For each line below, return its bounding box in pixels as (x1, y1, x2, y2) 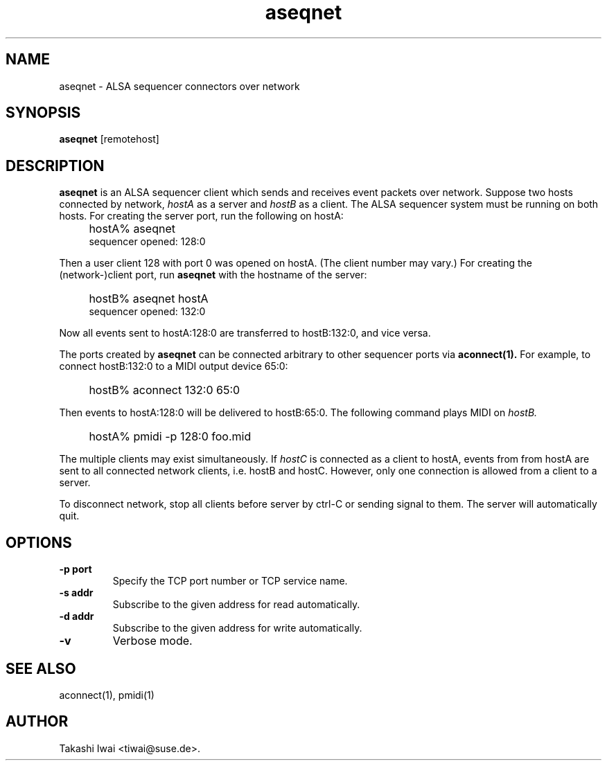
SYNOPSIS (6, 104, 81, 122)
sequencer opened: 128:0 (89, 235, 206, 248)
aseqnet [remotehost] (59, 133, 159, 145)
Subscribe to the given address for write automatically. (112, 622, 362, 634)
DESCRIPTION (6, 157, 105, 175)
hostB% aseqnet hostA (89, 292, 209, 306)
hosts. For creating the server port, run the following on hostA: (59, 210, 344, 222)
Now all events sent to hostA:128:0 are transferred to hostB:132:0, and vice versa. (59, 327, 431, 339)
